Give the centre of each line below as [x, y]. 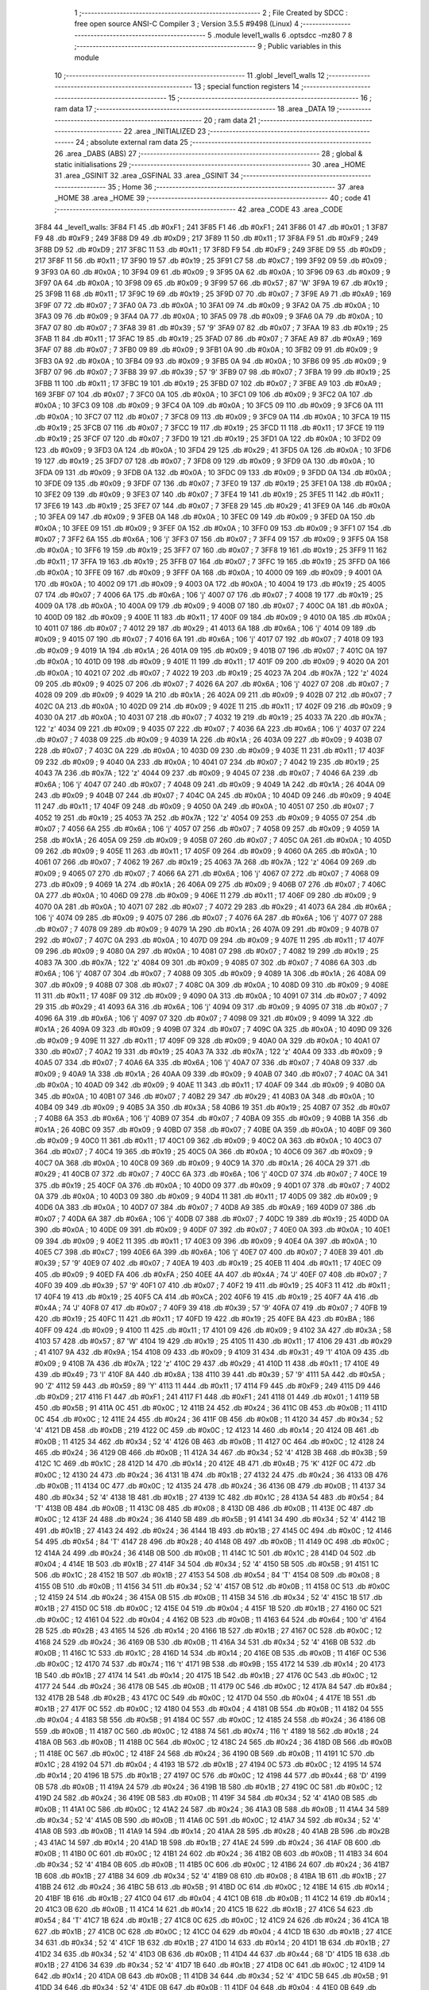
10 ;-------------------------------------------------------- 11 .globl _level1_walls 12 [189, 75]
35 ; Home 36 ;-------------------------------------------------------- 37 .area [236, 186]
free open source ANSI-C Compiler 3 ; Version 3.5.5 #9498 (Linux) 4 [187, 24]
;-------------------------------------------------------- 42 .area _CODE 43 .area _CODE [199, 209]
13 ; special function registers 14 [246, 87]
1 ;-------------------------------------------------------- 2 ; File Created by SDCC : [211, 13]
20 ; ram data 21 [230, 120]
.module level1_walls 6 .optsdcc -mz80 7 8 [283, 35]
